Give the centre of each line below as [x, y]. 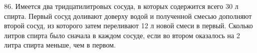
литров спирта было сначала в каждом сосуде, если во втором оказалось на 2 [122, 35]
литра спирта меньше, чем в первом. [60, 45]
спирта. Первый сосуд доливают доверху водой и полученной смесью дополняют [128, 16]
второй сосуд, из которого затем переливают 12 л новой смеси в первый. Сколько [128, 26]
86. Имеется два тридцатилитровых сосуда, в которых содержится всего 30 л [121, 6]
